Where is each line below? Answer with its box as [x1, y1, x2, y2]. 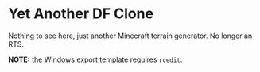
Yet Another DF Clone [8, 5, 153, 23]
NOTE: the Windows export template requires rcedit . [8, 55, 183, 64]
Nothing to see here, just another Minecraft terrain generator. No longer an [8, 31, 253, 40]
